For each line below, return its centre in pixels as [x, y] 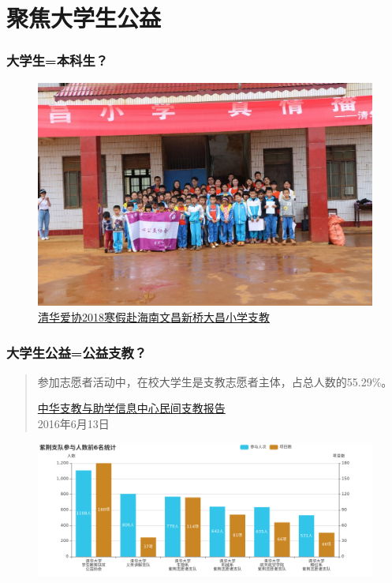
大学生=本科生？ [58, 60]
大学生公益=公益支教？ [77, 352]
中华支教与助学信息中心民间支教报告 [131, 408]
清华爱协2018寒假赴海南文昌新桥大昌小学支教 [154, 316]
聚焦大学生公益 [84, 18]
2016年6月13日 [73, 423]
